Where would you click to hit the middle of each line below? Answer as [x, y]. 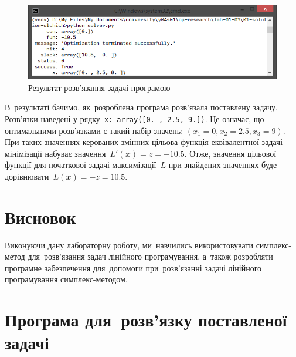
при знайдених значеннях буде [223, 165]
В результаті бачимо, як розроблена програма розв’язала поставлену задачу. [141, 107]
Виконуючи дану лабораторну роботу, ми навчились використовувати [129, 245]
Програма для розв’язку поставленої [146, 320]
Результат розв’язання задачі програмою [99, 87]
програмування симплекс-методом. [66, 279]
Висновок [40, 216]
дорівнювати [27, 176]
